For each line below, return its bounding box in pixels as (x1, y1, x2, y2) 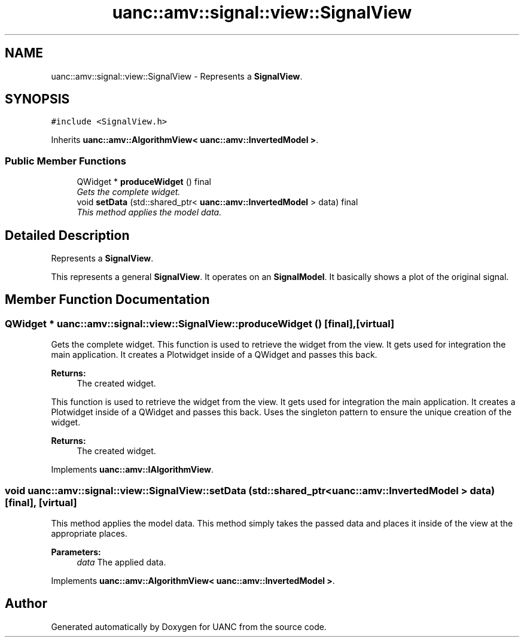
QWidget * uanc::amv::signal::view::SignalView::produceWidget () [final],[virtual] (5, 317, 395, 330)
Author (5, 596, 47, 611)
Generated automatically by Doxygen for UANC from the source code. (51, 621, 327, 632)
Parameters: (51, 547, 101, 557)
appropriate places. (51, 528, 128, 538)
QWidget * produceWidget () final (77, 177, 211, 187)
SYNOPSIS (5, 92, 70, 107)
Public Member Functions (5, 154, 126, 167)
